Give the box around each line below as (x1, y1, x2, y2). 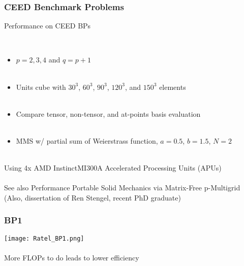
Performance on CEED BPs (4, 20, 91, 31)
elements (159, 81, 186, 92)
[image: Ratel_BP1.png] (4, 235, 84, 242)
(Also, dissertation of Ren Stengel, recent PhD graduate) (4, 192, 181, 203)
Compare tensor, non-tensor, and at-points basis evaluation (16, 108, 201, 119)
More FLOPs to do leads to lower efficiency (4, 252, 139, 262)
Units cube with (16, 81, 66, 92)
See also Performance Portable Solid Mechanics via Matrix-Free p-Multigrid (4, 182, 240, 193)
